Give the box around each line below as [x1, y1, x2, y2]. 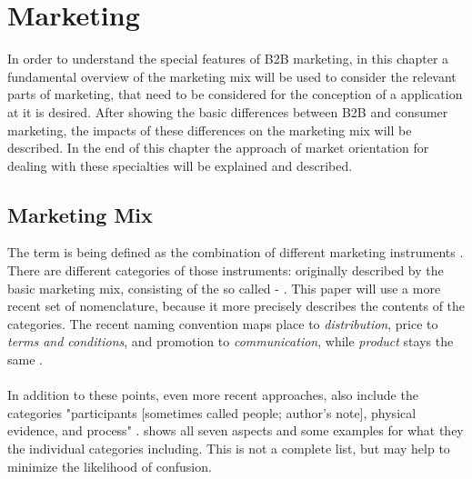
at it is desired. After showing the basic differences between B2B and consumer [7, 102, 448, 121]
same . [7, 350, 43, 369]
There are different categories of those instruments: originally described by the [7, 261, 444, 280]
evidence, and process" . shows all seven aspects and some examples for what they [7, 421, 464, 440]
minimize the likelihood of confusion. [7, 456, 212, 475]
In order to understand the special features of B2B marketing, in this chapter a [7, 49, 449, 68]
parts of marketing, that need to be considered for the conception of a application [7, 85, 463, 104]
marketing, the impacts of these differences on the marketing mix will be [7, 120, 412, 139]
